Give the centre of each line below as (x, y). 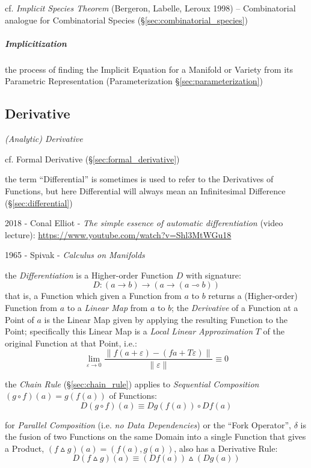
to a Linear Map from (107, 308)
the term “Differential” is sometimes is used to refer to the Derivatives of (139, 179)
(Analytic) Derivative (44, 139)
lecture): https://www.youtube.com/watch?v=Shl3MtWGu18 (118, 234)
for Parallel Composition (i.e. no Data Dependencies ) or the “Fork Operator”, (148, 424)
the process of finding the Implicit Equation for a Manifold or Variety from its (149, 69)
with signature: (213, 275)
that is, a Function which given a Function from (93, 296)
